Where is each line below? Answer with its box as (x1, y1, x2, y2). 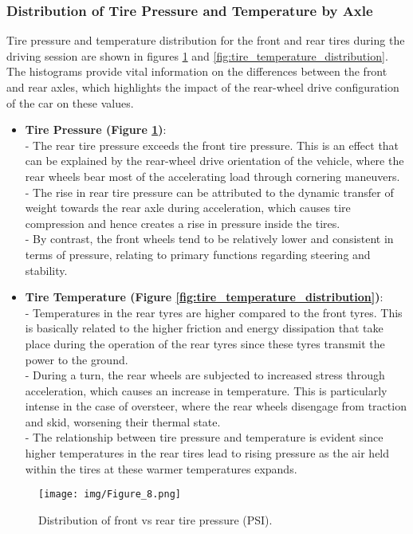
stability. (25, 261, 68, 278)
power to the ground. (25, 351, 128, 367)
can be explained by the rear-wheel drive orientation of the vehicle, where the (25, 152, 404, 169)
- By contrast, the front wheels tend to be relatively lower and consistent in (25, 230, 394, 247)
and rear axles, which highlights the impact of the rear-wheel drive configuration (6, 79, 399, 95)
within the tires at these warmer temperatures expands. (25, 460, 297, 477)
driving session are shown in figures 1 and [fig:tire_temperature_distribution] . (6, 47, 388, 64)
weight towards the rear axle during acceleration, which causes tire (25, 199, 351, 216)
